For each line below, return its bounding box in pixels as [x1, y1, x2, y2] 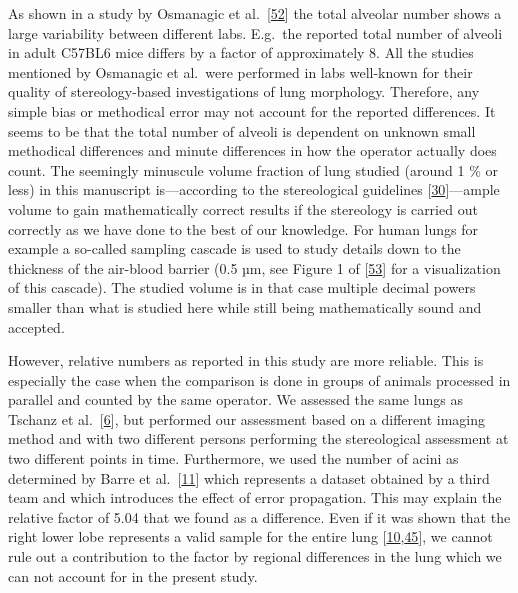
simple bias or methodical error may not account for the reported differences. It [8, 100, 496, 121]
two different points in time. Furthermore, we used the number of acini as [8, 448, 459, 469]
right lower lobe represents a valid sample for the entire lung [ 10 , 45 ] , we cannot [8, 526, 493, 547]
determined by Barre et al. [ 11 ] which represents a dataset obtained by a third [8, 467, 490, 488]
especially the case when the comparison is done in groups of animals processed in [8, 369, 511, 390]
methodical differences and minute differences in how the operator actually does [8, 140, 497, 161]
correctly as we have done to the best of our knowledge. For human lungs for [8, 218, 478, 239]
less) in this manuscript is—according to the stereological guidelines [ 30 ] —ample [8, 179, 500, 200]
